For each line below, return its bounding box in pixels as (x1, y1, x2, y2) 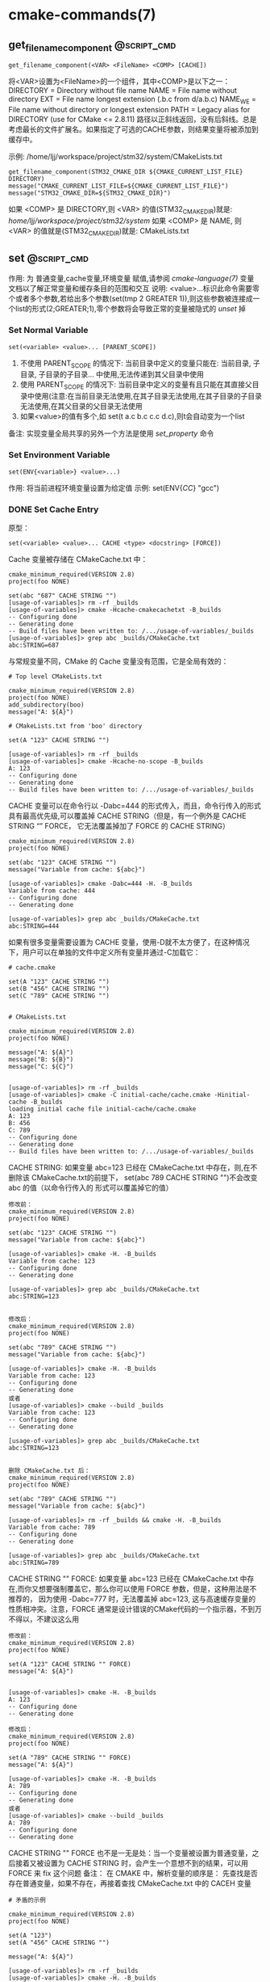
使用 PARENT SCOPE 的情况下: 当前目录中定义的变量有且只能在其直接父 (19, 380, 252, 391)
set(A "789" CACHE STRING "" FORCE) (8, 1753, 131, 1761)
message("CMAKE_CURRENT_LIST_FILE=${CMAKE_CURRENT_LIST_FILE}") (8, 182, 229, 190)
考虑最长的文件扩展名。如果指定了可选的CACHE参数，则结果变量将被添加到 (8, 124, 260, 134)
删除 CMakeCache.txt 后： (8, 1466, 91, 1474)
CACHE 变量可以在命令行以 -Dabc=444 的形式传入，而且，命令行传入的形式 (8, 800, 262, 810)
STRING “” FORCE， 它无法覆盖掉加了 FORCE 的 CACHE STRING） (8, 820, 230, 830)
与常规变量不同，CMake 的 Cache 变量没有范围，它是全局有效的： (8, 656, 229, 666)
